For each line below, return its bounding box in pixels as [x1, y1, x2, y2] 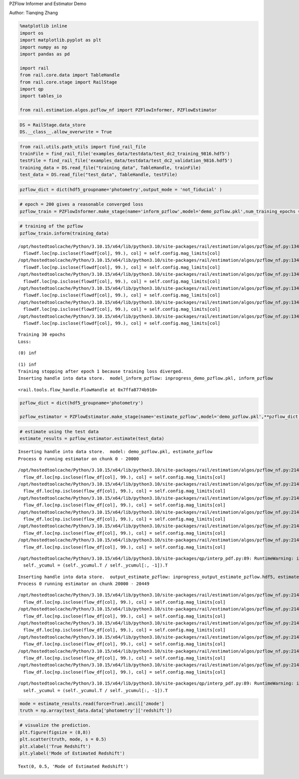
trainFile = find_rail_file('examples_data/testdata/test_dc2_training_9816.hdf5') [19, 151, 230, 156]
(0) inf [18, 350, 37, 356]
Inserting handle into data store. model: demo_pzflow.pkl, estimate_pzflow [18, 449, 213, 455]
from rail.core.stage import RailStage [19, 79, 117, 85]
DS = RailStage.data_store [19, 122, 86, 127]
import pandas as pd [19, 51, 70, 57]
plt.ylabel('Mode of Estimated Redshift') [19, 751, 125, 757]
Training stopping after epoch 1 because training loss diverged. [18, 368, 184, 374]
